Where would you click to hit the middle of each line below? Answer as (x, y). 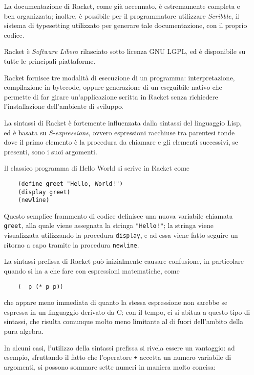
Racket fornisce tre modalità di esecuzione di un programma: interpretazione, (119, 77)
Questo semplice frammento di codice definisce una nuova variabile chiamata (118, 215)
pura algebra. (24, 331)
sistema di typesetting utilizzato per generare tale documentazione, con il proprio (126, 25)
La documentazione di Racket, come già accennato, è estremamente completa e (122, 6)
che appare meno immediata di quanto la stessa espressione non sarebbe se (116, 302)
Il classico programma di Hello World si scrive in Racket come (97, 168)
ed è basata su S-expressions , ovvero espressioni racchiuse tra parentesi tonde (119, 132)
